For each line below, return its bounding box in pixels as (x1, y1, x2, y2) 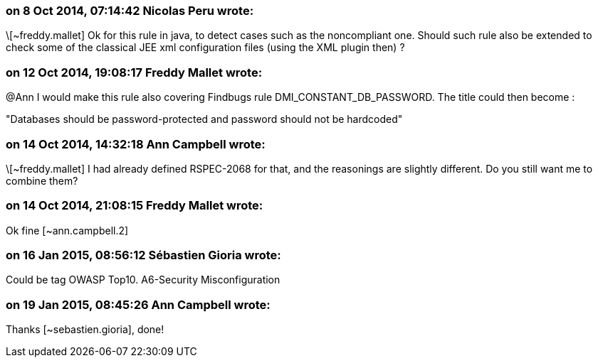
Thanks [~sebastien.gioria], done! (6, 323, 164, 336)
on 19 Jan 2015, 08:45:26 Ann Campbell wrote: (6, 297, 271, 312)
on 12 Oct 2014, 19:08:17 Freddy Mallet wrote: (6, 65, 263, 80)
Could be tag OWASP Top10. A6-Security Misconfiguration (6, 273, 280, 286)
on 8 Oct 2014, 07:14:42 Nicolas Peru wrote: (6, 4, 254, 18)
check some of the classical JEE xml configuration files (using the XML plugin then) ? (6, 41, 405, 54)
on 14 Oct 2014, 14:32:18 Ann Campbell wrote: (6, 136, 266, 151)
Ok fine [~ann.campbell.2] (6, 224, 129, 237)
